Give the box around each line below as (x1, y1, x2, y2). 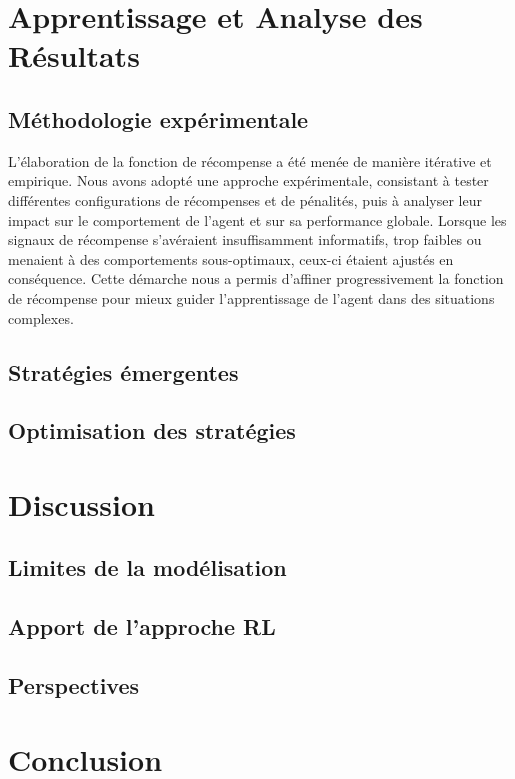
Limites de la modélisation (8, 552, 287, 583)
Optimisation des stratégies (8, 415, 296, 446)
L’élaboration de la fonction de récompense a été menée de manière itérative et (8, 150, 492, 171)
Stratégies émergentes (8, 356, 239, 387)
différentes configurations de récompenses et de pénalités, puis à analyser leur (8, 189, 482, 210)
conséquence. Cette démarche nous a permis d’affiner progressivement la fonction (8, 268, 504, 289)
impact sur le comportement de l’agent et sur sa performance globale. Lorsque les (8, 209, 507, 230)
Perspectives (8, 670, 140, 700)
